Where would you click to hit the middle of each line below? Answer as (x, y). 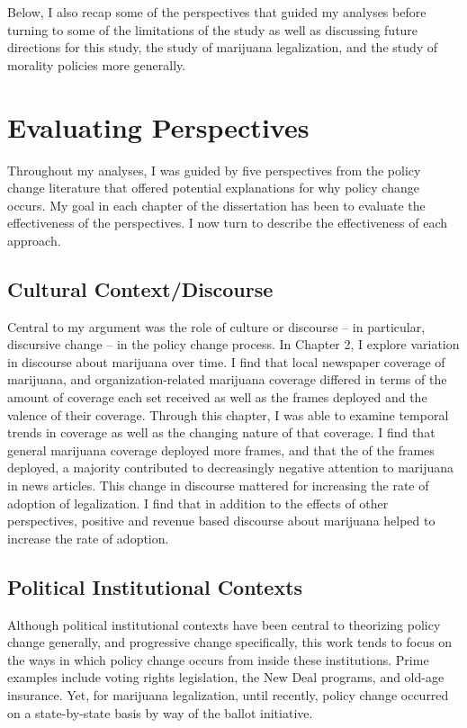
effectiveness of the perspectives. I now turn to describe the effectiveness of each (227, 223)
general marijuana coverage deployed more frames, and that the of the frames (221, 449)
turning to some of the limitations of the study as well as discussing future (213, 29)
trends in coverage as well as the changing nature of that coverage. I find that (221, 432)
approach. (34, 240)
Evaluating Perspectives (158, 126)
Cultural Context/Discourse (140, 288)
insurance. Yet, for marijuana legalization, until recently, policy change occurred (228, 694)
